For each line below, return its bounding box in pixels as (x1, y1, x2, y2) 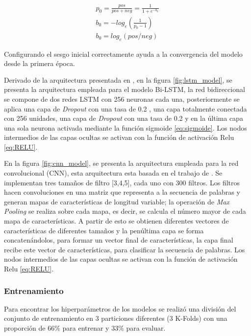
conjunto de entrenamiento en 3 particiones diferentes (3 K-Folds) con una (4, 313, 227, 323)
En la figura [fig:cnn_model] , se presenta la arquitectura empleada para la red (4, 158, 239, 168)
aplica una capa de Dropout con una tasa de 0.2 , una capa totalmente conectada (4, 103, 247, 113)
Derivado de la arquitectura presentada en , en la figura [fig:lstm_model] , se (4, 74, 232, 85)
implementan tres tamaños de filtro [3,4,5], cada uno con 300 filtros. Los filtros (4, 177, 240, 187)
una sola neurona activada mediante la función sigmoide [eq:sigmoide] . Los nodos (4, 122, 247, 133)
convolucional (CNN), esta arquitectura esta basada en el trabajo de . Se (4, 168, 223, 178)
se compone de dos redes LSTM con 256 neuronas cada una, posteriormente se (4, 93, 240, 104)
